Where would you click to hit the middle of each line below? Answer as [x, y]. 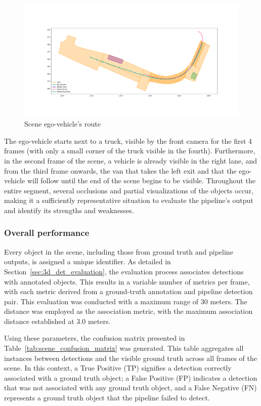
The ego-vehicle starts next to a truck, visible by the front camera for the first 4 [128, 140]
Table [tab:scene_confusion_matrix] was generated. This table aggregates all [124, 348]
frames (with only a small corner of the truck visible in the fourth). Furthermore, [130, 151]
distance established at [39, 321]
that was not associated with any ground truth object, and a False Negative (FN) [130, 388]
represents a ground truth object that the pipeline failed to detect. [107, 398]
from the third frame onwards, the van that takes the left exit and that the [120, 170]
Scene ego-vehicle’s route [62, 124]
